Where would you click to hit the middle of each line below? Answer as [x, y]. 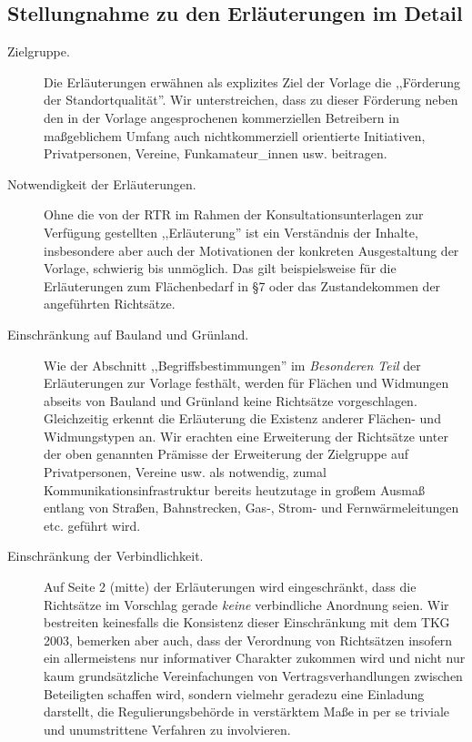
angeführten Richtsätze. [110, 304]
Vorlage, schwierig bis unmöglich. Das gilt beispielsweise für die [220, 268]
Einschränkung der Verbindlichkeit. [105, 556]
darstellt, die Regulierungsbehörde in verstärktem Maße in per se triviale [247, 712]
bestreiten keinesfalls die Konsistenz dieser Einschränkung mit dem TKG [247, 622]
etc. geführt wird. [92, 525]
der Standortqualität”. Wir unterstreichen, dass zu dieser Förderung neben [251, 100]
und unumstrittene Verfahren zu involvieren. [167, 729]
